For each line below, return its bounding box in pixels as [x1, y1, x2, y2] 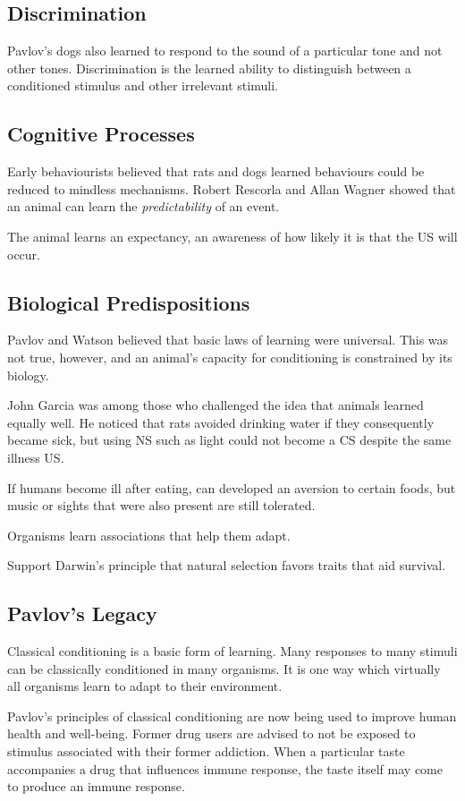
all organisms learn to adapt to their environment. [7, 677, 283, 695]
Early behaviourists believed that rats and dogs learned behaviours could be [7, 162, 425, 181]
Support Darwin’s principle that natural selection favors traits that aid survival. [7, 556, 446, 575]
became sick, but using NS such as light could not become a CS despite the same [7, 430, 452, 449]
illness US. [7, 447, 64, 466]
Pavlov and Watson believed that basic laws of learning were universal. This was [7, 330, 449, 349]
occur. [7, 244, 40, 263]
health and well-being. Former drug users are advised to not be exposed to [7, 724, 416, 743]
